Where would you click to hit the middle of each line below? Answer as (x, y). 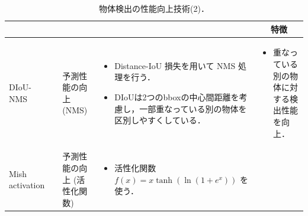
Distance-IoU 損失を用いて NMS (175, 65)
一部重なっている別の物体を (193, 108)
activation (27, 185)
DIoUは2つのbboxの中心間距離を (177, 97)
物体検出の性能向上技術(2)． (154, 8)
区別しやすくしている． (160, 120)
